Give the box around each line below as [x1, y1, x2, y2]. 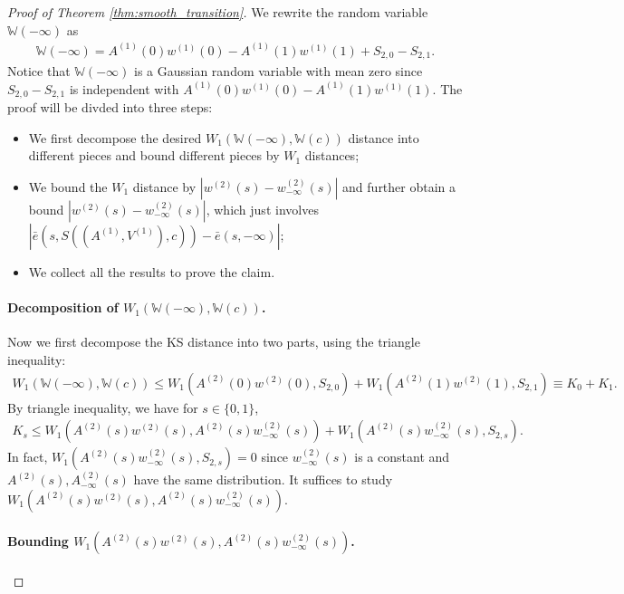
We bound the [28, 177, 108, 196]
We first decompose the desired [28, 128, 202, 147]
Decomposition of [7, 298, 119, 317]
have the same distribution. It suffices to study [133, 470, 393, 489]
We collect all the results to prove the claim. [28, 262, 275, 281]
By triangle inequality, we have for [7, 398, 198, 417]
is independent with [69, 79, 179, 98]
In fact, [7, 447, 48, 466]
